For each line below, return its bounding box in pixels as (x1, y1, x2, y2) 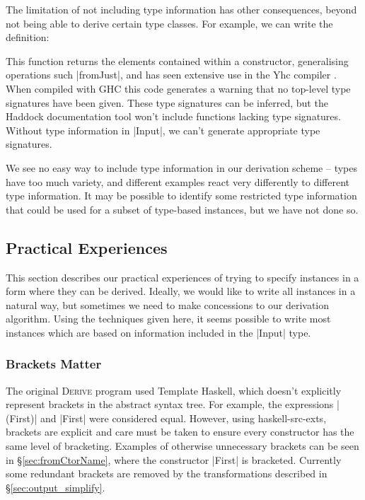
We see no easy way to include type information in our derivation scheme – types (6, 160, 357, 175)
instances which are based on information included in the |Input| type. (6, 325, 311, 339)
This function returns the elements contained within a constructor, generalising (6, 53, 349, 68)
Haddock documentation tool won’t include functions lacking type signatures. (6, 109, 341, 124)
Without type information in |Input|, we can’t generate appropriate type (6, 122, 320, 137)
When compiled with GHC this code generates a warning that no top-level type (6, 81, 351, 95)
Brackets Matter (6, 355, 102, 373)
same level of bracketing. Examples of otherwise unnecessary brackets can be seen (6, 438, 359, 453)
